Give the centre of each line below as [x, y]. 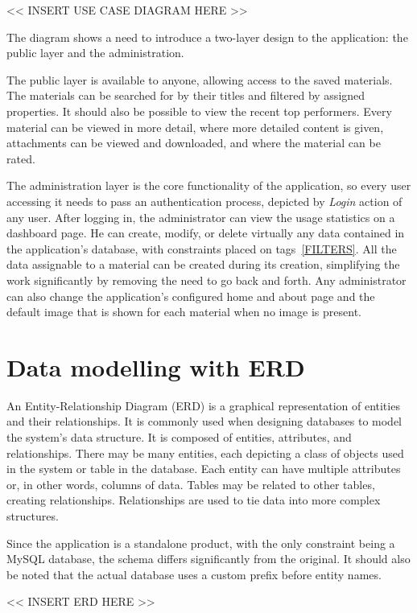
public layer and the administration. [95, 53]
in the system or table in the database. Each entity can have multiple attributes [204, 469]
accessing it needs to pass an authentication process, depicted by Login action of [204, 201]
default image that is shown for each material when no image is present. [184, 312]
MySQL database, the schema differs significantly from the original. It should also [208, 559]
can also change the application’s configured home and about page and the [191, 296]
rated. [21, 158]
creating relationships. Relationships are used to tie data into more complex [194, 500]
